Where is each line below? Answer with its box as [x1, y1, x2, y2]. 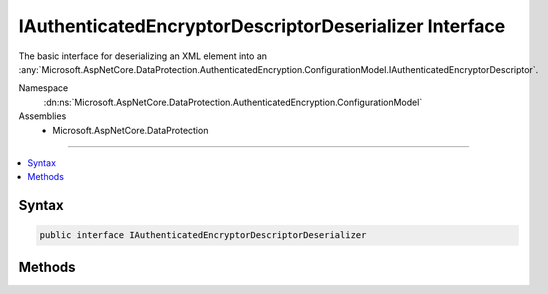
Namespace [18, 82, 69, 94]
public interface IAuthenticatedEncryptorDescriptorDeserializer [39, 230, 367, 241]
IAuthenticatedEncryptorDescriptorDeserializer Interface [18, 15, 506, 37]
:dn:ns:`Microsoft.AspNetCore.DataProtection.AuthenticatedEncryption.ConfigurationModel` [43, 96, 423, 108]
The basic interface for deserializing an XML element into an [18, 50, 268, 62]
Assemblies [18, 110, 67, 122]
